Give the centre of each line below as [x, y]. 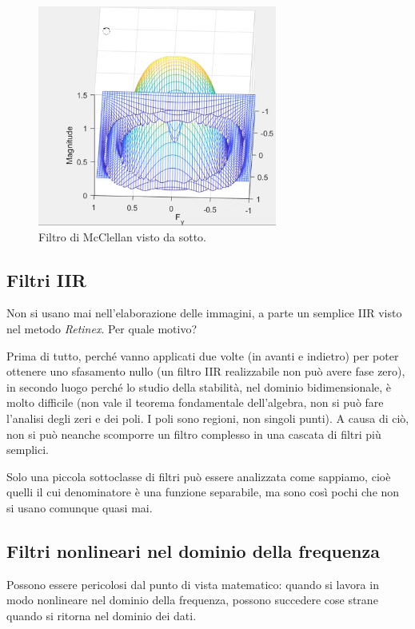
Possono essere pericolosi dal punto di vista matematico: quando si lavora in [193, 584]
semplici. [28, 450]
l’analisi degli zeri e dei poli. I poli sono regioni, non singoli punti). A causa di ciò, [208, 418]
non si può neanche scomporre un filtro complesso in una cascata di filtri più [194, 434]
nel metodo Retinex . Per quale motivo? [102, 328]
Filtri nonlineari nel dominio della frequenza [193, 550]
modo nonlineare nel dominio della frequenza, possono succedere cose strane [192, 600]
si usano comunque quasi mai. [80, 507]
